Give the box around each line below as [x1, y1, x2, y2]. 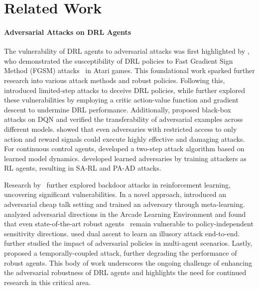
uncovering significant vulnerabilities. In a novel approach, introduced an [4, 189, 227, 199]
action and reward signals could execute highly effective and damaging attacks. [4, 133, 245, 144]
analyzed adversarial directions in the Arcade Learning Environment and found [4, 208, 246, 219]
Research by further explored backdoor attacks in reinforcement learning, [4, 179, 231, 190]
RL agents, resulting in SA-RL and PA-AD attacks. [4, 163, 161, 173]
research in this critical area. [4, 277, 91, 287]
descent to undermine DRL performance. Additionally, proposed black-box [4, 104, 231, 114]
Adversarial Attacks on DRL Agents [4, 26, 131, 37]
